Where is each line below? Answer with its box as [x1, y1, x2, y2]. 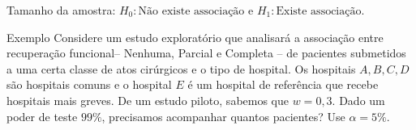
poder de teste [6, 107, 78, 124]
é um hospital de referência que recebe [187, 76, 379, 93]
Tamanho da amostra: [6, 2, 116, 18]
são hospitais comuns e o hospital [6, 76, 172, 93]
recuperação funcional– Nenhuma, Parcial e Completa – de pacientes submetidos [6, 44, 406, 61]
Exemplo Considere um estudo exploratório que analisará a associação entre [6, 28, 384, 45]
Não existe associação [138, 6, 245, 17]
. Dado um [332, 91, 385, 108]
